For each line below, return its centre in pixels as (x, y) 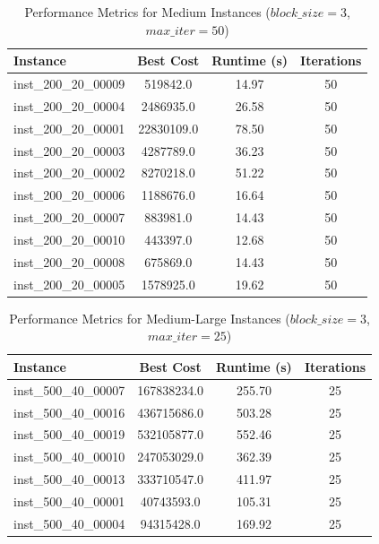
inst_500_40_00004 (69, 523)
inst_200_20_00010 (69, 239)
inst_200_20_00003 (69, 150)
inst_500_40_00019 (69, 434)
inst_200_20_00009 (69, 84)
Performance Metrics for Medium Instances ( (147, 12)
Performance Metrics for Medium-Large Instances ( (150, 318)
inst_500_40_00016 (69, 412)
